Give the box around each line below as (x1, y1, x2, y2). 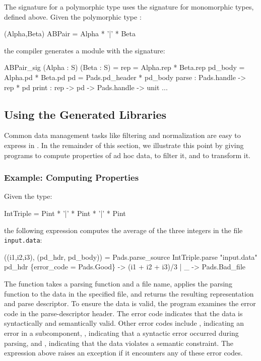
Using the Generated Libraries (4, 106, 167, 122)
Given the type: (4, 191, 52, 201)
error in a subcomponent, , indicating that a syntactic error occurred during (4, 327, 239, 338)
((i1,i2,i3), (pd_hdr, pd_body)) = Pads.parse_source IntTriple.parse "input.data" (4, 251, 257, 262)
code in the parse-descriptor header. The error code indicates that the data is (4, 308, 243, 318)
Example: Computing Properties (4, 171, 139, 184)
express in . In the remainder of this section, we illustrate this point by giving (4, 139, 244, 150)
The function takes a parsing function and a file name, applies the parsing (4, 278, 233, 288)
